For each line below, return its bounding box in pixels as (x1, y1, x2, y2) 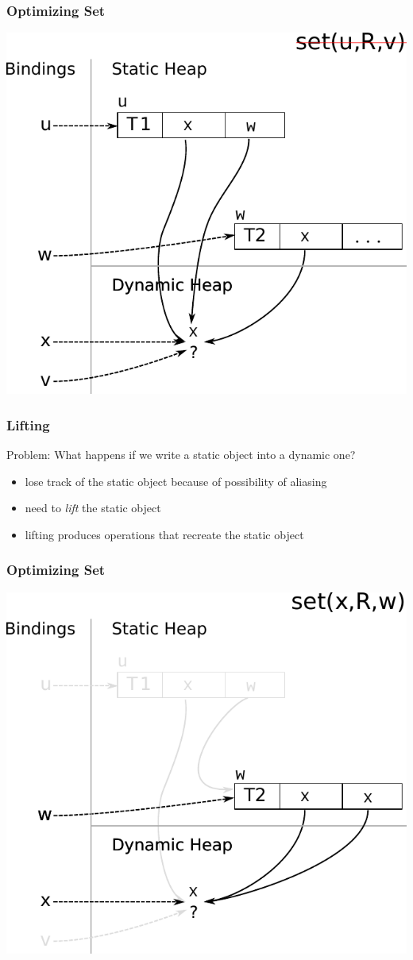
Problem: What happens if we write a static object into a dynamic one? (6, 446, 356, 463)
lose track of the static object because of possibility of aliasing (25, 472, 327, 489)
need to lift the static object (25, 499, 161, 516)
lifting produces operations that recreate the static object (25, 526, 304, 542)
